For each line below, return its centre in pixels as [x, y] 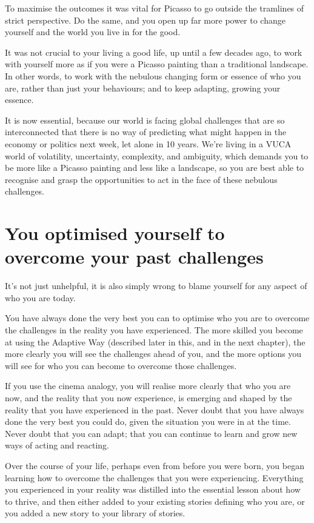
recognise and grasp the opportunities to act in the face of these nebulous [141, 179]
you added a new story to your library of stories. [95, 513]
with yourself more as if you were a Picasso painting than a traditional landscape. [157, 64]
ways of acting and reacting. [57, 445]
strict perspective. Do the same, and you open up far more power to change [145, 20]
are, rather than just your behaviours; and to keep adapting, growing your [143, 88]
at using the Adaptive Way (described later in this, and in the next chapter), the [155, 341]
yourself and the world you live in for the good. [93, 32]
